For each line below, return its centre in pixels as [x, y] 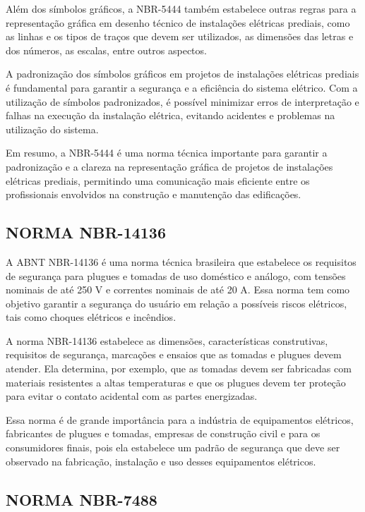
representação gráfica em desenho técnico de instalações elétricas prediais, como [178, 22]
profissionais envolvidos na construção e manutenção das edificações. [154, 194]
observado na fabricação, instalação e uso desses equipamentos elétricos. [161, 461]
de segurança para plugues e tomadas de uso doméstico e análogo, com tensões [176, 275]
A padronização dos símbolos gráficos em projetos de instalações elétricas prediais [182, 74]
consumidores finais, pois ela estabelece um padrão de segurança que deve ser [173, 447]
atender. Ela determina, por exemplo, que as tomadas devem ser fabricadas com [179, 368]
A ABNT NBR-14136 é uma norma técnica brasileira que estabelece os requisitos [181, 261]
